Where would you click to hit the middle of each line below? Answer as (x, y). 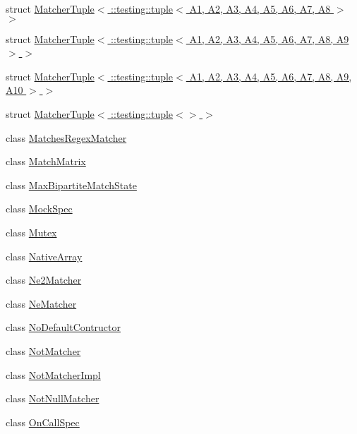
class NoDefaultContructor (63, 327)
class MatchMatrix (46, 161)
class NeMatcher (41, 303)
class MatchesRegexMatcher (66, 137)
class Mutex (31, 232)
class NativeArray (44, 256)
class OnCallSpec (43, 422)
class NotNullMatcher (53, 398)
